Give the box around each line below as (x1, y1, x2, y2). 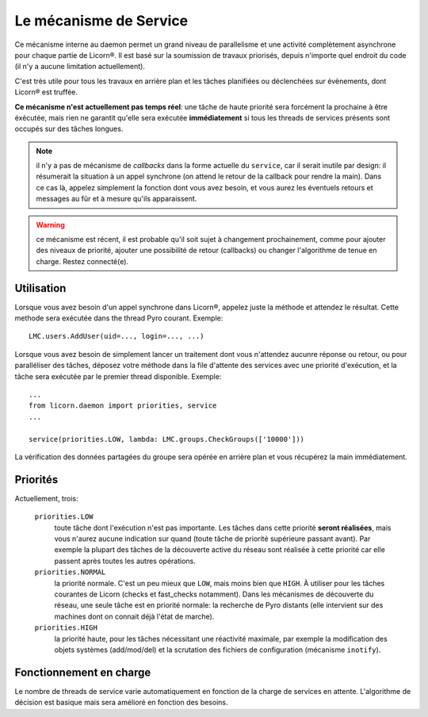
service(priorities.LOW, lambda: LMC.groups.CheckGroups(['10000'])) (29, 435, 305, 443)
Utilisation (14, 282, 67, 295)
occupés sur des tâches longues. (14, 124, 124, 134)
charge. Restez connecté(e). (36, 256, 129, 266)
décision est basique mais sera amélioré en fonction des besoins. (14, 698, 228, 707)
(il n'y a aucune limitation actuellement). (14, 62, 146, 71)
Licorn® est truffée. (14, 87, 78, 97)
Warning (36, 220, 65, 229)
